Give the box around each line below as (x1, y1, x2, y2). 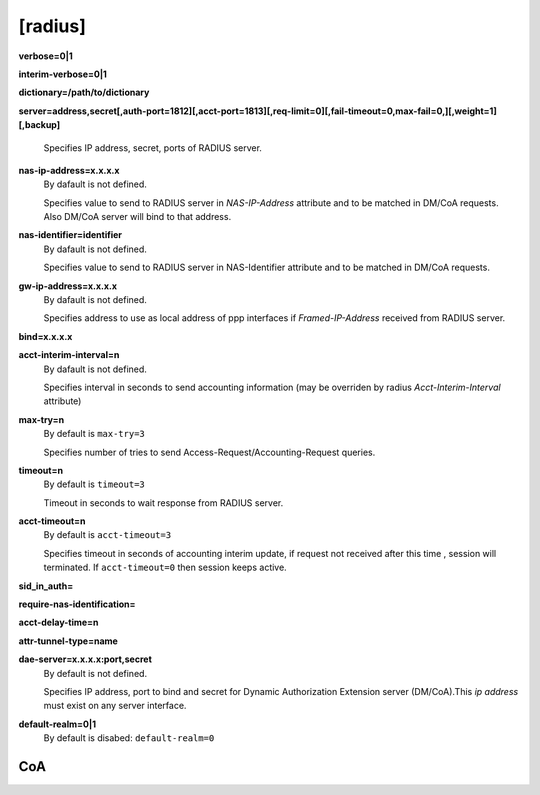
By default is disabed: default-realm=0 (43, 732, 215, 744)
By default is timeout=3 (43, 478, 145, 490)
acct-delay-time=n (18, 616, 99, 629)
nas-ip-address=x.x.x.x (18, 164, 120, 176)
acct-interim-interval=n (18, 349, 120, 361)
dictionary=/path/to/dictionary (18, 86, 150, 99)
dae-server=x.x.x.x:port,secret (18, 653, 152, 665)
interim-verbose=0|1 (18, 68, 107, 80)
